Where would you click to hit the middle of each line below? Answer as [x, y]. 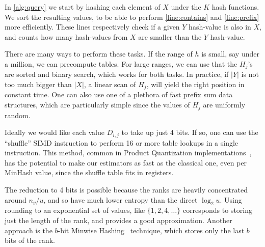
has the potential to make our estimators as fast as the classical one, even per [126, 162]
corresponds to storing [217, 210]
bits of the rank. [30, 240]
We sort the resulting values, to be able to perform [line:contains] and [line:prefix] [132, 17]
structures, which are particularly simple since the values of [97, 105]
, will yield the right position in [195, 84]
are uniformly [224, 105]
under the [186, 7]
